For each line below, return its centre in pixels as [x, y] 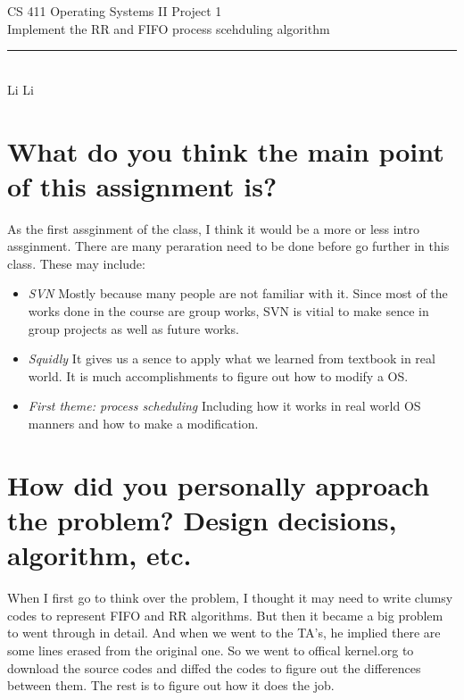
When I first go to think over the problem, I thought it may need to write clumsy [230, 598]
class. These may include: [76, 263]
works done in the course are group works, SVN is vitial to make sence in [228, 311]
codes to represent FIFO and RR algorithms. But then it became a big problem [225, 615]
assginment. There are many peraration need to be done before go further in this [228, 246]
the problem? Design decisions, [202, 520]
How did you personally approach [219, 484]
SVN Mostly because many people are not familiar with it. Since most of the [238, 293]
